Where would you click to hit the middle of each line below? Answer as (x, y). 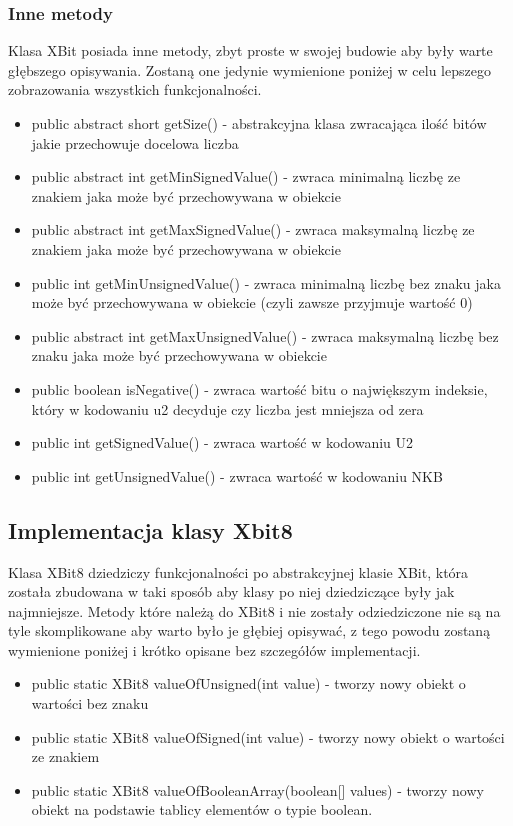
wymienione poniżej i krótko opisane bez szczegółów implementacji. (214, 649)
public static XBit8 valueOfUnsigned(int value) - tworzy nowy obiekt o (248, 683)
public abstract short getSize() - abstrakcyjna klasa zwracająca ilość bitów (259, 123)
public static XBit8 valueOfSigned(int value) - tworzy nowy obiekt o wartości (268, 736)
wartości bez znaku (90, 703)
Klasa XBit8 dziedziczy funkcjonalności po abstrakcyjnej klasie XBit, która (238, 571)
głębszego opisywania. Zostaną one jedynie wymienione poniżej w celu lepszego (249, 69)
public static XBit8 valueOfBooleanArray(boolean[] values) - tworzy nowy (257, 789)
